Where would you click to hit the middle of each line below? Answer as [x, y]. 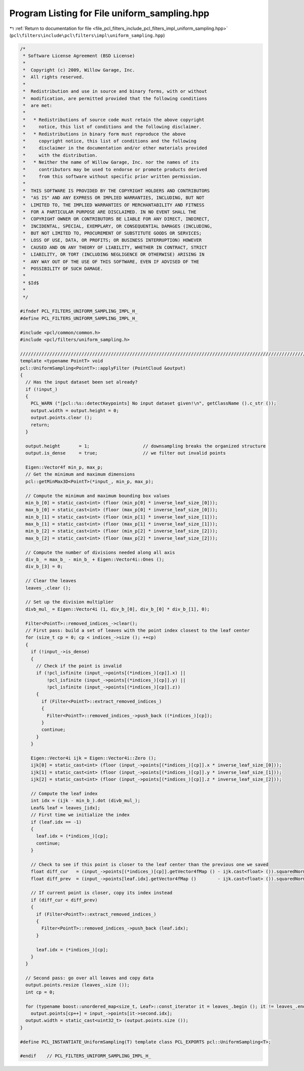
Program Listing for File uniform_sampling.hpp [109, 13]
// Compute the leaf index [64, 793]
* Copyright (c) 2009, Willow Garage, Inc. [79, 70]
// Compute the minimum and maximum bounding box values [98, 496]
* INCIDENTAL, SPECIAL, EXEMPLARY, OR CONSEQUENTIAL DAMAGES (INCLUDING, [118, 226]
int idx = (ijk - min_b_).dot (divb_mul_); [85, 801]
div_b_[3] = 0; [44, 567]
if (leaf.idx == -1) [56, 822]
